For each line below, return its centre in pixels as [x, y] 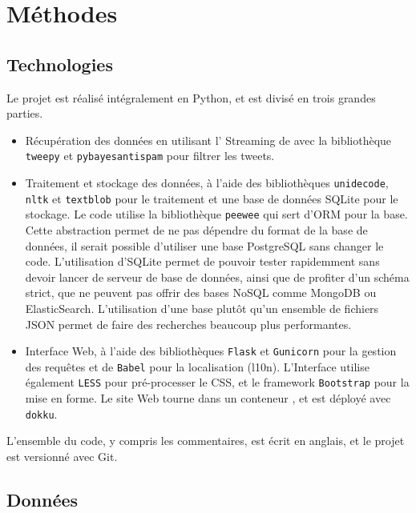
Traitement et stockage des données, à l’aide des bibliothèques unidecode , [207, 183]
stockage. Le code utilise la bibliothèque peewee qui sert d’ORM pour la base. [216, 214]
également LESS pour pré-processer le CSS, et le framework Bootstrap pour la [217, 382]
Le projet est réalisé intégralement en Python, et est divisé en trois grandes [191, 97]
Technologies [60, 64]
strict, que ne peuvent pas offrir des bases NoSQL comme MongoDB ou [201, 293]
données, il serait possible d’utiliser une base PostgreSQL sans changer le [204, 245]
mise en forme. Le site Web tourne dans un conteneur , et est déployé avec [208, 398]
